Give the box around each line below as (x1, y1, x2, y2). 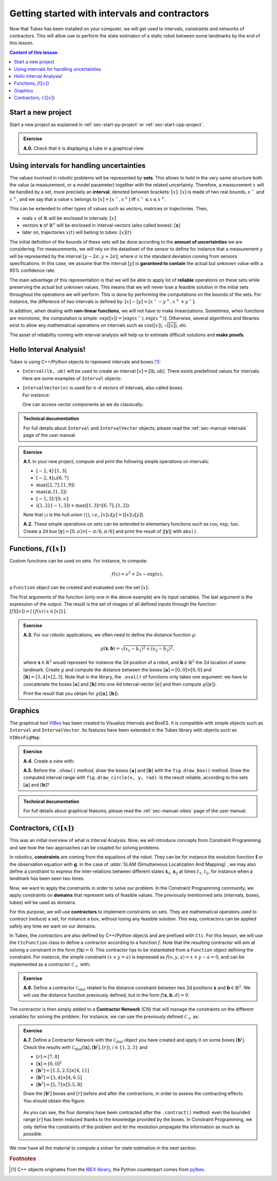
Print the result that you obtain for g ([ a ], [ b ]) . (23, 690, 120, 697)
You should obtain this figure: (23, 1097, 86, 1104)
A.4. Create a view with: (23, 758, 74, 764)
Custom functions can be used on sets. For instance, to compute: (9, 557, 148, 564)
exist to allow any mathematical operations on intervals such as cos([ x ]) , (9, 322, 164, 328)
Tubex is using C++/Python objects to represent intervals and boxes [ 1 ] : (9, 359, 161, 365)
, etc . (176, 322, 188, 328)
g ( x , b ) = (100, 646, 120, 651)
